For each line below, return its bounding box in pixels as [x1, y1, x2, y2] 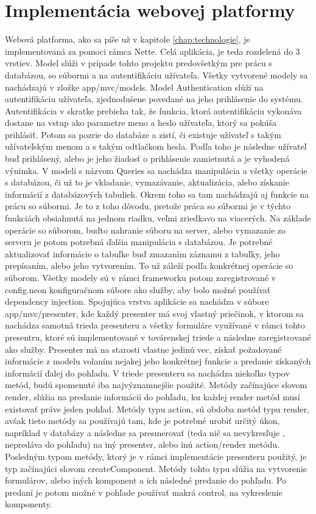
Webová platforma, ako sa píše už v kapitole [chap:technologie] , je [5, 33, 250, 46]
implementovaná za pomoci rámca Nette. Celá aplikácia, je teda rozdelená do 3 [5, 44, 300, 57]
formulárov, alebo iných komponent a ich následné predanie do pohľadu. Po [5, 474, 287, 487]
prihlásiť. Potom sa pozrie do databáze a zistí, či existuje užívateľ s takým [5, 128, 281, 141]
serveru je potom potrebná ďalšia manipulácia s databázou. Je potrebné [5, 235, 273, 248]
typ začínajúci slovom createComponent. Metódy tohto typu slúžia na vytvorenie [5, 462, 307, 474]
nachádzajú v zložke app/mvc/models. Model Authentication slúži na [5, 80, 264, 93]
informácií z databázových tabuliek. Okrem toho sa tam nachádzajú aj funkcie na [5, 187, 309, 200]
